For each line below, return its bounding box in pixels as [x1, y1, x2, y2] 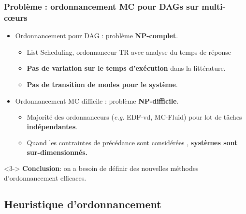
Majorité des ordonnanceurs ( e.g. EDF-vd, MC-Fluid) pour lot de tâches [27, 112, 242, 122]
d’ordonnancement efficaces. [4, 173, 87, 183]
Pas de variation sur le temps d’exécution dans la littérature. [27, 63, 226, 73]
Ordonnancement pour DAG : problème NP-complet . [15, 31, 178, 41]
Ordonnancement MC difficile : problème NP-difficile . [15, 95, 179, 106]
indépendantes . [27, 121, 78, 131]
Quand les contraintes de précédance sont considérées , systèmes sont [27, 138, 238, 148]
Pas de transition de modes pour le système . [27, 79, 178, 89]
